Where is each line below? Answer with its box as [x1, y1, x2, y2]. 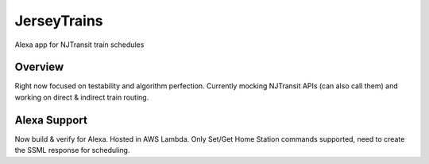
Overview [14, 61, 64, 74]
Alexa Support [14, 113, 87, 127]
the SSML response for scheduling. [14, 146, 130, 155]
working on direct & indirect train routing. [14, 92, 149, 102]
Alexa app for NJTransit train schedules [14, 40, 145, 49]
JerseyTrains [14, 12, 103, 29]
